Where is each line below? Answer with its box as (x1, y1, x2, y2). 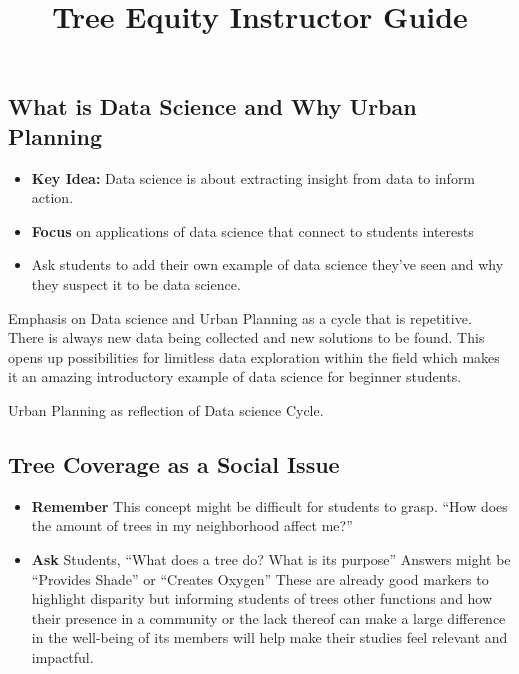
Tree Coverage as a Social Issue (8, 448, 340, 479)
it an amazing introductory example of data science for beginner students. (8, 366, 462, 387)
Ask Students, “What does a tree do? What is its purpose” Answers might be (31, 548, 511, 569)
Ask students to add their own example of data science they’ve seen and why (31, 254, 504, 275)
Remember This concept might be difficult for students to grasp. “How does (31, 495, 508, 516)
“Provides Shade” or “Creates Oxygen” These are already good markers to (31, 568, 489, 589)
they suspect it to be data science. (31, 273, 241, 294)
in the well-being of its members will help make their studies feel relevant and (31, 627, 508, 648)
